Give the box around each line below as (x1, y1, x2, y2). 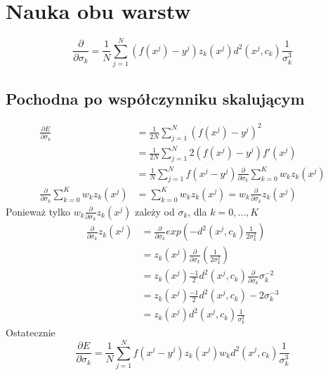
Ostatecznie (6, 325, 55, 340)
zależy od (134, 204, 175, 218)
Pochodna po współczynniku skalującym (6, 87, 305, 109)
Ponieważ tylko (6, 204, 70, 218)
